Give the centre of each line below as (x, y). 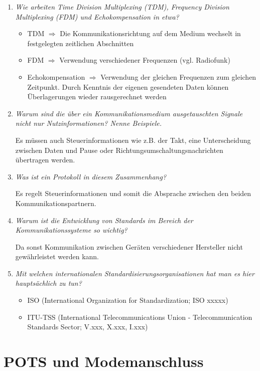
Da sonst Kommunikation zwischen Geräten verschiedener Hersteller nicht (129, 246)
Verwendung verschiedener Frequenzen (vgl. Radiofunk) (145, 60)
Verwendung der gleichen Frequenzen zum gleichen (178, 76)
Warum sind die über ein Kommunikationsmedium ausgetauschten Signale (129, 113)
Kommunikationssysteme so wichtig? (71, 230)
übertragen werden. (45, 160)
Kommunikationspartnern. (56, 203)
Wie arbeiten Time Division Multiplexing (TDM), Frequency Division (122, 7)
